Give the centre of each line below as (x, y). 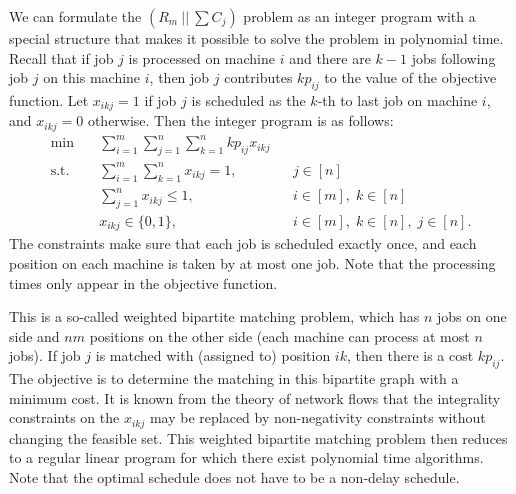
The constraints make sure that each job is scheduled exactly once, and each (243, 243)
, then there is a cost (410, 355)
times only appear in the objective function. (143, 282)
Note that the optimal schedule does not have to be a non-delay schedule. (234, 476)
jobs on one (471, 316)
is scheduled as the (248, 99)
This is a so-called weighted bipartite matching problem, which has (214, 316)
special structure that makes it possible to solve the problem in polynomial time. (256, 38)
